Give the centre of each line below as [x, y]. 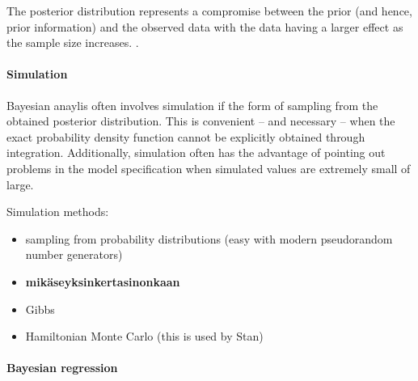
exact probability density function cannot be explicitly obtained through [186, 136]
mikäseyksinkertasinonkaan [103, 281]
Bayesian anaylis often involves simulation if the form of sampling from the [192, 105]
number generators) [74, 254]
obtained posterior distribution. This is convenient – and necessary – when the [201, 121]
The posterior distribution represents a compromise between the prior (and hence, [209, 11]
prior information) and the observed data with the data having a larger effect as [205, 26]
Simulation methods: [58, 212]
